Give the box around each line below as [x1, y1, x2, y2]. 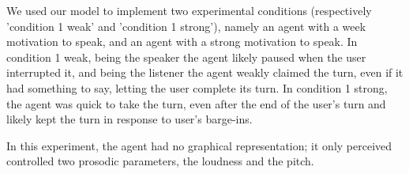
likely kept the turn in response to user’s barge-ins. [6, 111, 253, 127]
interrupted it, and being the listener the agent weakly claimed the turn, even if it [6, 64, 403, 81]
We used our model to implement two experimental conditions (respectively [6, 2, 372, 18]
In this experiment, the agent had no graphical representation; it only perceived [6, 137, 392, 153]
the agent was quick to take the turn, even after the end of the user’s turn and [6, 95, 386, 112]
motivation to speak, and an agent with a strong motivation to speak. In [6, 33, 358, 50]
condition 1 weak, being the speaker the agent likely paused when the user [6, 48, 366, 65]
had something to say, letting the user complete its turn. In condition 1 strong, [6, 79, 388, 96]
